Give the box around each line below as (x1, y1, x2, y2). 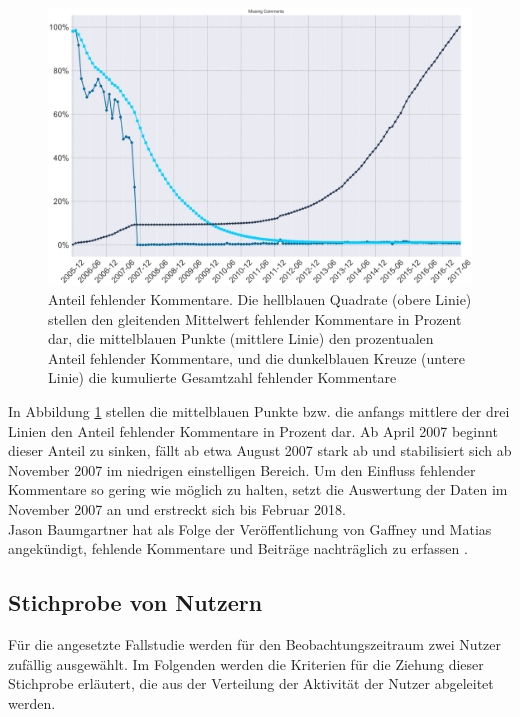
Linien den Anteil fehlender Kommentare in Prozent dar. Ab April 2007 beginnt (8, 420, 498, 441)
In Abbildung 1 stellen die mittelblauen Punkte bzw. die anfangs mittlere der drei (8, 400, 510, 421)
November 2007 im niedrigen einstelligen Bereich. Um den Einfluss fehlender (8, 459, 476, 480)
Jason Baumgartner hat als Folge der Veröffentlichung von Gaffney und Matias (8, 518, 492, 539)
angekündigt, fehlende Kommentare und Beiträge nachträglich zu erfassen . (8, 538, 468, 559)
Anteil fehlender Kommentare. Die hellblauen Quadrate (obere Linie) (48, 289, 472, 310)
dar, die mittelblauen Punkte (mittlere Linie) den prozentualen (48, 328, 434, 349)
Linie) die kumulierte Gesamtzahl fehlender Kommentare (48, 367, 397, 388)
